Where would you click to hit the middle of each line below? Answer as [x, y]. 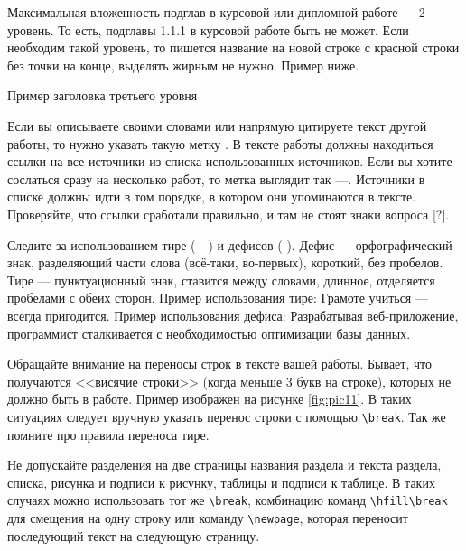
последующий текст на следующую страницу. [134, 535]
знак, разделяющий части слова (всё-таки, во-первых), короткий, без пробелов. [225, 262]
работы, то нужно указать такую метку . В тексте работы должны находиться [220, 143]
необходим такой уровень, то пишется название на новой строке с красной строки [233, 47]
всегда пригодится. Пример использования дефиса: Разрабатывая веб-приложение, [233, 315]
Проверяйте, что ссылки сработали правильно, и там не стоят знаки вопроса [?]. [228, 214]
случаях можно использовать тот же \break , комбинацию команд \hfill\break [228, 500]
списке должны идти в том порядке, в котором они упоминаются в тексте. [212, 196]
